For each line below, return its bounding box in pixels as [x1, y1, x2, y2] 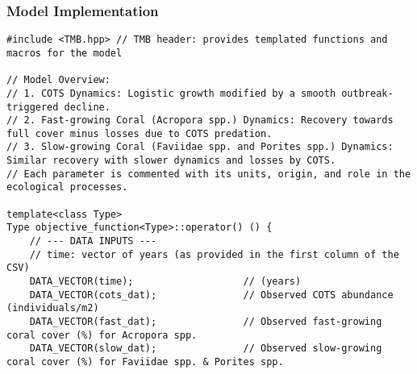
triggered [6, 101, 59, 113]
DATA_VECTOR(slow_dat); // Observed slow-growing [29, 343, 382, 355]
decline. [64, 101, 111, 113]
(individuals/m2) [6, 302, 99, 314]
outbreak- [341, 87, 394, 99]
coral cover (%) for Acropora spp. [6, 329, 198, 341]
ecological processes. [6, 181, 128, 193]
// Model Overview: [6, 74, 111, 86]
